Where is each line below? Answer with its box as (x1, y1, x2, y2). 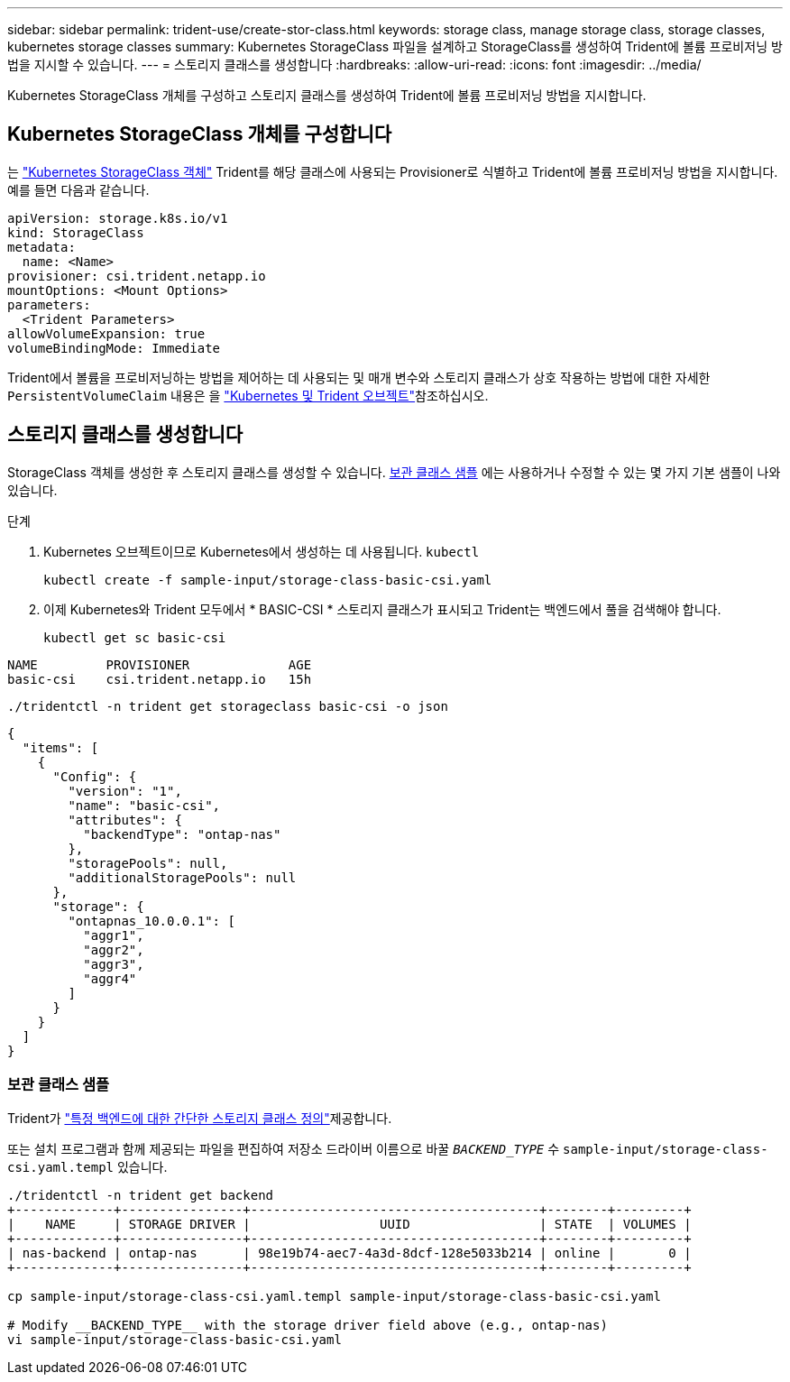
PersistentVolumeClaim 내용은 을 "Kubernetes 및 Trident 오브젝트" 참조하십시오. (7, 387, 489, 403)
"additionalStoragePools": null (68, 870, 297, 885)
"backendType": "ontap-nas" (83, 826, 281, 842)
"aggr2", (83, 942, 144, 957)
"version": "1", (68, 783, 182, 798)
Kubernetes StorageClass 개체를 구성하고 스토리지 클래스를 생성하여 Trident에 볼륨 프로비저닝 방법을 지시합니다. (7, 88, 647, 103)
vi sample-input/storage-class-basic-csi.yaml (7, 1332, 342, 1348)
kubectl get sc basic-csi (43, 630, 226, 645)
